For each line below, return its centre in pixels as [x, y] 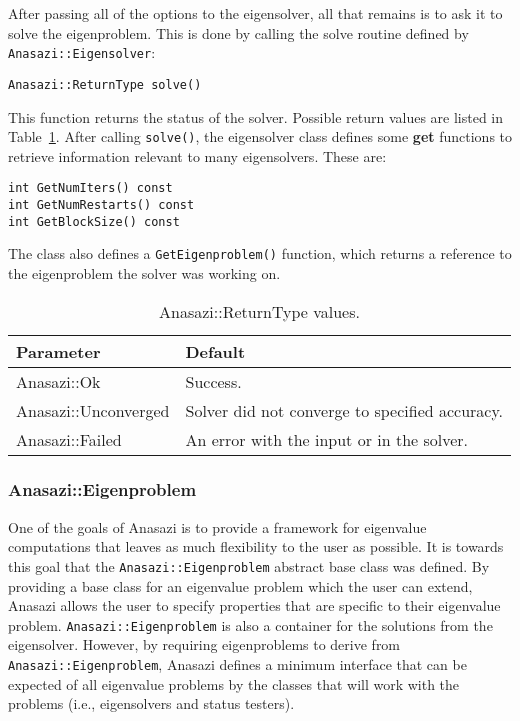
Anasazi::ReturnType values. [259, 311]
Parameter [58, 351]
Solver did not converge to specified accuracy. [344, 410]
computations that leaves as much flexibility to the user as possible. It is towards [256, 546]
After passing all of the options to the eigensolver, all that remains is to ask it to [255, 13]
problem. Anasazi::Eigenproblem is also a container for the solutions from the [250, 624]
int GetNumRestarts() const [101, 205]
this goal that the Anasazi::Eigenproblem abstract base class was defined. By [249, 565]
